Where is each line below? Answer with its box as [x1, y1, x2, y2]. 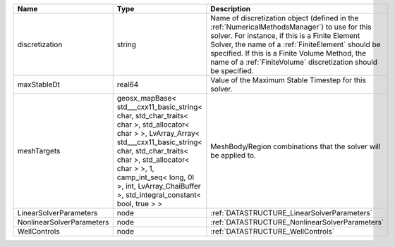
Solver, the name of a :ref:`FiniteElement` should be [210, 39, 381, 49]
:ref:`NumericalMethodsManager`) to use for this [210, 22, 372, 32]
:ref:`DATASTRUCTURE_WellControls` [210, 227, 335, 236]
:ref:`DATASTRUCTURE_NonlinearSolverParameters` [210, 217, 384, 227]
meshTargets [17, 146, 61, 156]
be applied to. [210, 151, 257, 160]
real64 [116, 80, 139, 89]
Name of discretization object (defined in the [210, 13, 359, 23]
